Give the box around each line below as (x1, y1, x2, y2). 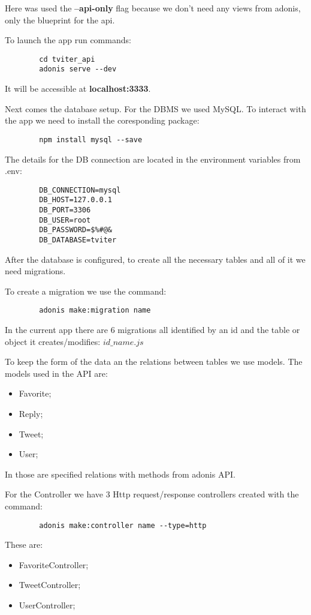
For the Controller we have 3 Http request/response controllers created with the (5, 488, 299, 500)
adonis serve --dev (39, 65, 117, 74)
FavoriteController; (19, 558, 89, 571)
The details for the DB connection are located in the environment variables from (5, 152, 301, 165)
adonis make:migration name (39, 306, 151, 315)
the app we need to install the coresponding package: (5, 114, 200, 127)
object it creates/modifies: (5, 335, 101, 347)
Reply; (19, 407, 43, 420)
